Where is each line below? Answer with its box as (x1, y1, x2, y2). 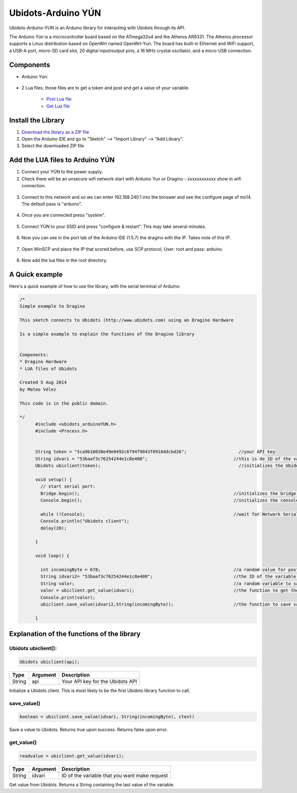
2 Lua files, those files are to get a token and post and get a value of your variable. (21, 85, 190, 91)
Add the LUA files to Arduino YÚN (9, 156, 115, 164)
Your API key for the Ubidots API (61, 678, 137, 685)
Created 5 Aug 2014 (19, 379, 67, 385)
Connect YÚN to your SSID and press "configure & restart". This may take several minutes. (21, 223, 206, 229)
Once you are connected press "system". (21, 212, 106, 218)
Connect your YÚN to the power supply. (21, 169, 103, 175)
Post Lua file (46, 96, 72, 102)
